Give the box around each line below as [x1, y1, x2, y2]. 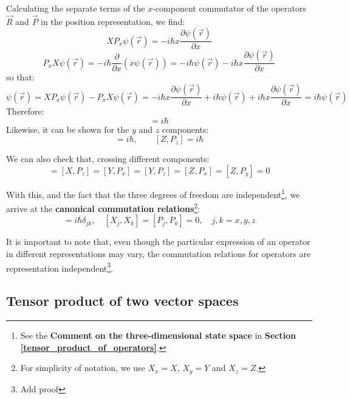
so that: [6, 71, 35, 83]
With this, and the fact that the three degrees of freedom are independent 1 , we [6, 186, 300, 200]
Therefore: [6, 105, 44, 118]
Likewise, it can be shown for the [6, 122, 129, 135]
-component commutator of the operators [153, 2, 306, 14]
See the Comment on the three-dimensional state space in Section [20, 329, 296, 342]
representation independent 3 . [6, 260, 113, 274]
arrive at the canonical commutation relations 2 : [6, 200, 200, 214]
